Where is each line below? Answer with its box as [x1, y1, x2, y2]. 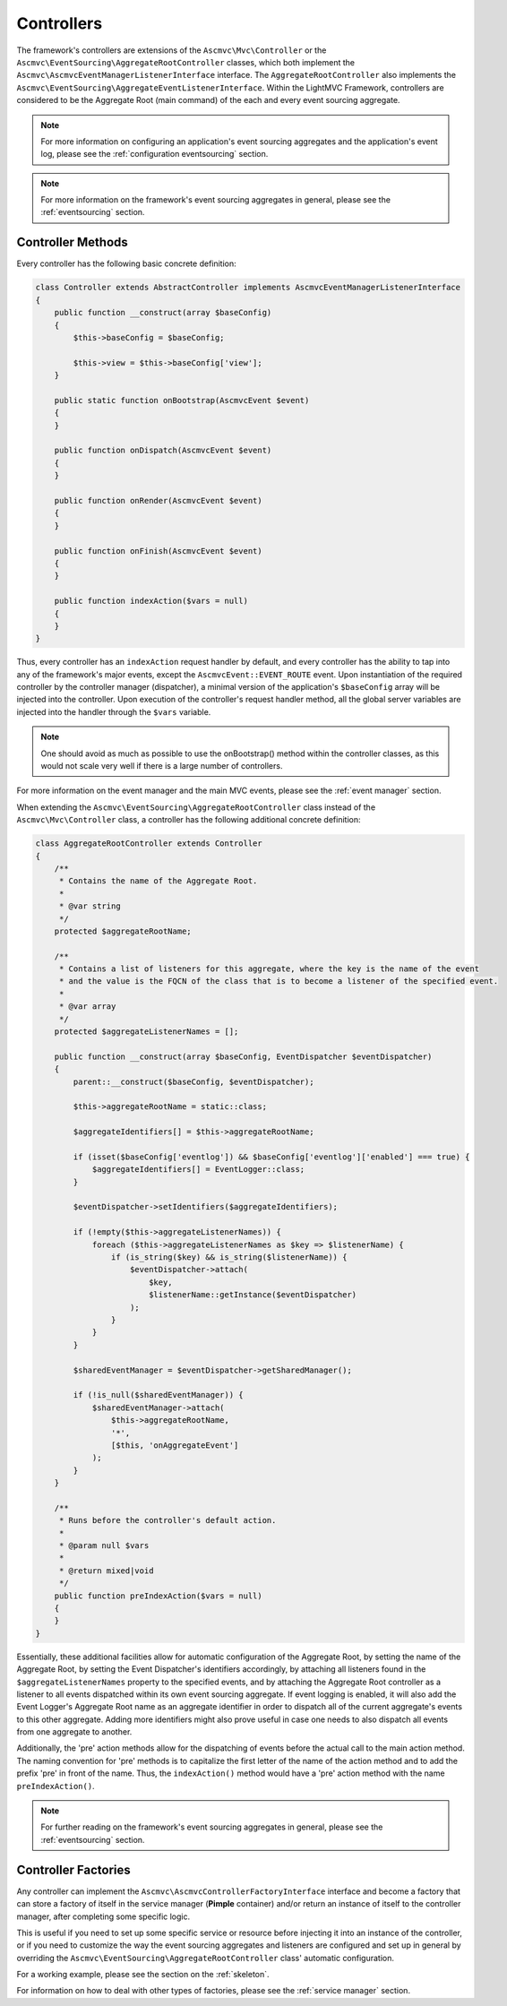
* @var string [58, 901, 121, 911]
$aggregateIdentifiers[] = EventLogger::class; [91, 1165, 305, 1175]
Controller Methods [16, 235, 129, 250]
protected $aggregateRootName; [54, 926, 192, 936]
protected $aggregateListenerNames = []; [54, 1027, 239, 1037]
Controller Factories [16, 1862, 132, 1877]
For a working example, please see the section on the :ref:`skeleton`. [16, 1969, 270, 1980]
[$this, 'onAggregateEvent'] [110, 1440, 239, 1451]
